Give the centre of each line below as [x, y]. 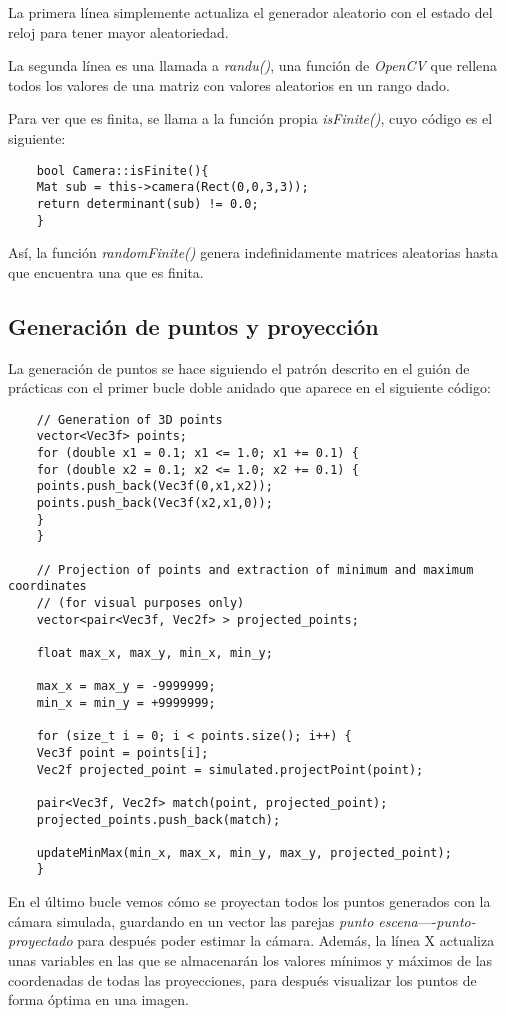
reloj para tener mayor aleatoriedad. [118, 31]
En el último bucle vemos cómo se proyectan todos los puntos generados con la [249, 901]
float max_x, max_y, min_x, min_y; [154, 652]
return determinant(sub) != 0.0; [147, 203]
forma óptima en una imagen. [98, 999]
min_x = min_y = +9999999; [126, 702]
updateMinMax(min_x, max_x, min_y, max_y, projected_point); [244, 852]
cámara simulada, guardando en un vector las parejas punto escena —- [222, 920]
